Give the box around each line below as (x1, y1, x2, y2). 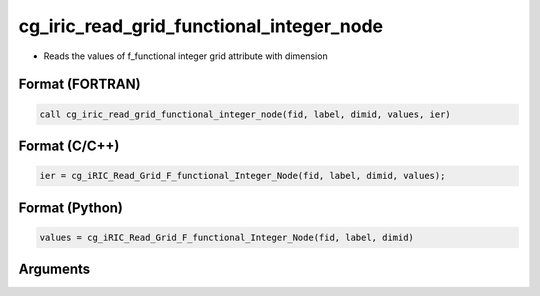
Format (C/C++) (18, 137, 120, 154)
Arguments (18, 261, 91, 278)
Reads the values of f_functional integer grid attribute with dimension (43, 50, 329, 62)
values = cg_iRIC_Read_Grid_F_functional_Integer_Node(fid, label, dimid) (39, 231, 415, 243)
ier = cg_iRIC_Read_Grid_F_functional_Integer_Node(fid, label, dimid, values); (39, 170, 446, 182)
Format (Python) (18, 199, 124, 216)
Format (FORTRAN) (18, 76, 141, 93)
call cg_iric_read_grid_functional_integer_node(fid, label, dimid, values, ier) (39, 108, 452, 120)
